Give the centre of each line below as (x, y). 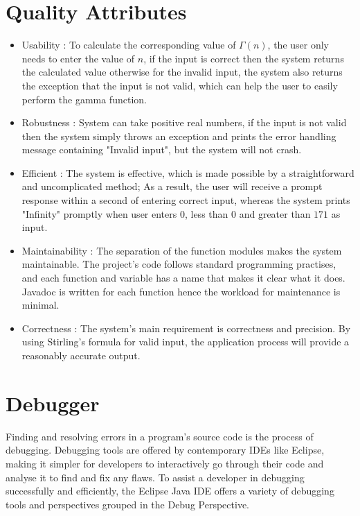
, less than (206, 213)
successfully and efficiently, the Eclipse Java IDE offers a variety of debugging (170, 491)
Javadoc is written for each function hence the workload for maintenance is (181, 291)
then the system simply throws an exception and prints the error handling (179, 136)
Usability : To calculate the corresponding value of (129, 45)
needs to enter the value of (78, 58)
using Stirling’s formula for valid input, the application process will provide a (186, 342)
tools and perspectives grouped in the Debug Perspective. (127, 504)
